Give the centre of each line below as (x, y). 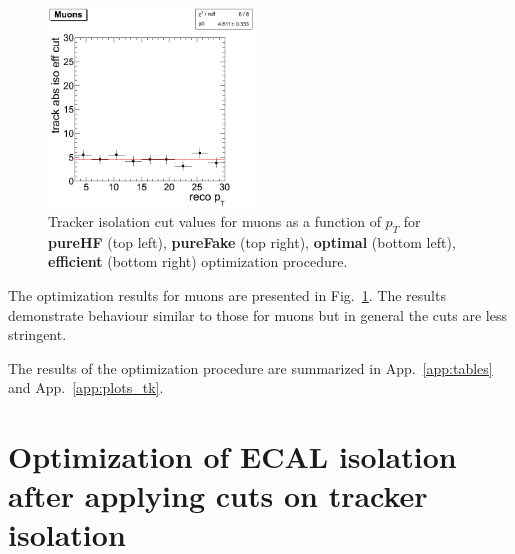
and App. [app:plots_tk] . (86, 387)
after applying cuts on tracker (218, 495)
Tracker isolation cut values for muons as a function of (214, 220)
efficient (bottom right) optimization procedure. (198, 261)
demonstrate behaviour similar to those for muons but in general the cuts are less (257, 314)
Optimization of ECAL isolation (232, 456)
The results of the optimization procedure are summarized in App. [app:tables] (250, 367)
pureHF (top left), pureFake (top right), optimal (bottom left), (252, 241)
